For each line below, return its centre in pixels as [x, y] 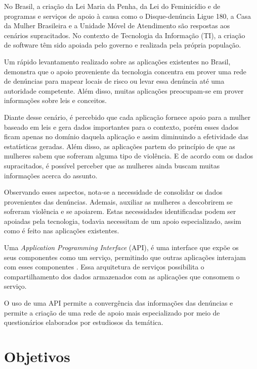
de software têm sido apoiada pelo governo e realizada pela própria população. [123, 45]
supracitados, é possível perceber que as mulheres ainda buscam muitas [112, 165]
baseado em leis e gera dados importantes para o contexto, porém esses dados [121, 127]
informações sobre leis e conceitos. [56, 100]
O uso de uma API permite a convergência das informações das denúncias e [119, 303]
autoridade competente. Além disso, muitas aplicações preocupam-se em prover [124, 90]
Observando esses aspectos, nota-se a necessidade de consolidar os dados [113, 192]
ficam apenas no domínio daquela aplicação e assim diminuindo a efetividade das [126, 136]
